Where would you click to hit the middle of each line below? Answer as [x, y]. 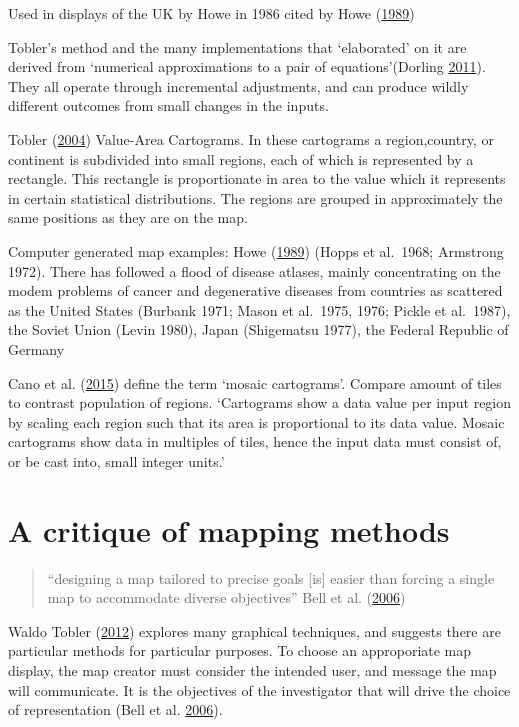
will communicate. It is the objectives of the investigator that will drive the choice [259, 689]
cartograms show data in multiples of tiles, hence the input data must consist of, [255, 441]
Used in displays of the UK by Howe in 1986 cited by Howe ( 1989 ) [211, 13]
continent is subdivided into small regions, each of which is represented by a [241, 158]
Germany [36, 348]
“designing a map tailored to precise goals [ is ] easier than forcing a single [271, 577]
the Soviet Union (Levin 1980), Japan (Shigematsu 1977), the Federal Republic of [258, 329]
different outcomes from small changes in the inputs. [168, 105]
